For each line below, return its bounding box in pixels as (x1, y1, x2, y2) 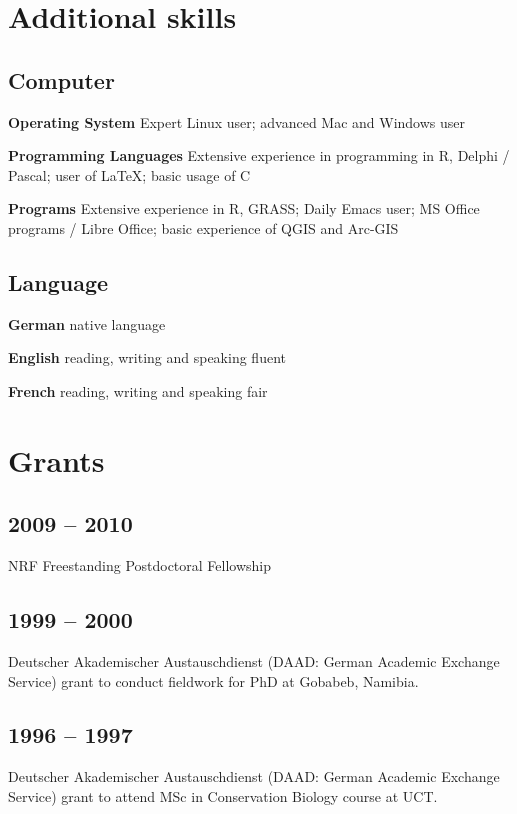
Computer (8, 64, 115, 95)
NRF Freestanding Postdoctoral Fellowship (8, 555, 272, 576)
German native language (8, 313, 166, 334)
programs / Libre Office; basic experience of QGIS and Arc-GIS (8, 217, 399, 238)
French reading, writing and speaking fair (8, 380, 268, 401)
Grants (8, 439, 105, 480)
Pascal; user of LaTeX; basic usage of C (8, 164, 251, 185)
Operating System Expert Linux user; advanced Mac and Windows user (8, 111, 466, 132)
